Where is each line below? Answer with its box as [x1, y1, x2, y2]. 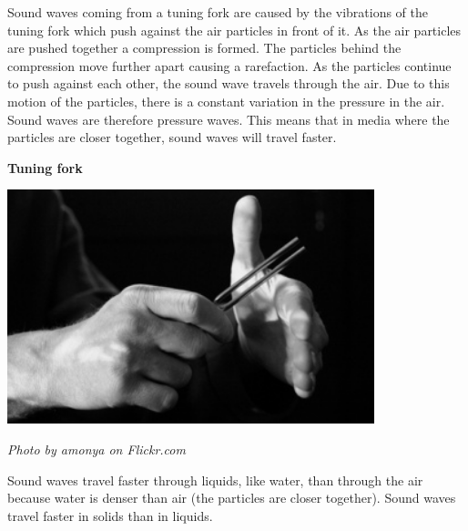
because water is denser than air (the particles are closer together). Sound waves [7, 488, 456, 507]
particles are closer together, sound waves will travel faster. [7, 128, 337, 147]
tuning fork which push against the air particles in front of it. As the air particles [7, 20, 462, 39]
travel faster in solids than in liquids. [7, 505, 213, 525]
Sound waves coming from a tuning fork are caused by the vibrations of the [7, 3, 429, 21]
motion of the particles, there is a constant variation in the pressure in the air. [7, 91, 445, 110]
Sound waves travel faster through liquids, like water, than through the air [7, 470, 423, 489]
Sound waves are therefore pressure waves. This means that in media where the [7, 109, 450, 128]
